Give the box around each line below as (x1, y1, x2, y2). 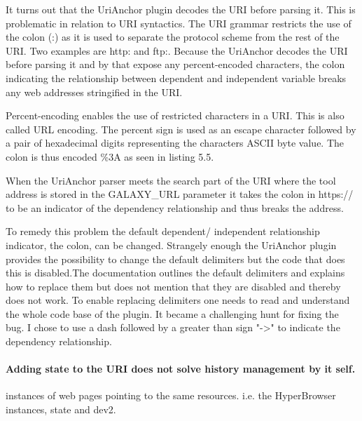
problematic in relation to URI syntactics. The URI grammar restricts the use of (6, 15, 351, 30)
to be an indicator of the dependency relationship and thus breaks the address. (6, 200, 344, 215)
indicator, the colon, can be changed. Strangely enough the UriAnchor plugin (6, 237, 337, 252)
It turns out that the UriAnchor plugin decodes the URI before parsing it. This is (6, 2, 356, 16)
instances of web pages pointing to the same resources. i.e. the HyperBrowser (6, 388, 336, 403)
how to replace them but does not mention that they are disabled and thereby (6, 279, 341, 293)
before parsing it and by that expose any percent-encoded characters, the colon (6, 57, 345, 72)
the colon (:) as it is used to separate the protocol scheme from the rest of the (6, 29, 340, 44)
